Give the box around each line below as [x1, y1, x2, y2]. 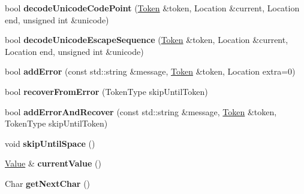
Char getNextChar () [5, 177, 91, 189]
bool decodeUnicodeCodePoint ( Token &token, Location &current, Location [5, 2, 300, 14]
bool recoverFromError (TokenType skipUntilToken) [5, 85, 208, 97]
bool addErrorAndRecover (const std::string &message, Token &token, [5, 105, 277, 118]
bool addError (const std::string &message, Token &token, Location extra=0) [5, 65, 296, 78]
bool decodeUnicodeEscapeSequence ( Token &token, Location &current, [5, 33, 288, 46]
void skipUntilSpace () [5, 137, 95, 149]
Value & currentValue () [5, 157, 101, 170]
